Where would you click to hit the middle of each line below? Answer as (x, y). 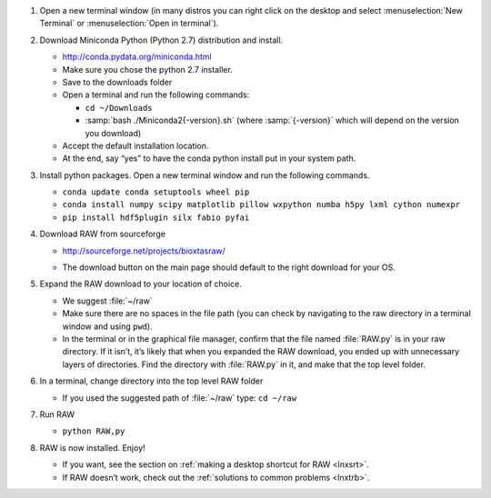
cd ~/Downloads (119, 108)
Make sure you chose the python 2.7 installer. (148, 69)
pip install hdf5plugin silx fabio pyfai (156, 217)
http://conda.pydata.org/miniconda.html (137, 57)
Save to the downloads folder (117, 82)
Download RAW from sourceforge (102, 234)
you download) (113, 133)
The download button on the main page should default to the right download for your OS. (229, 267)
